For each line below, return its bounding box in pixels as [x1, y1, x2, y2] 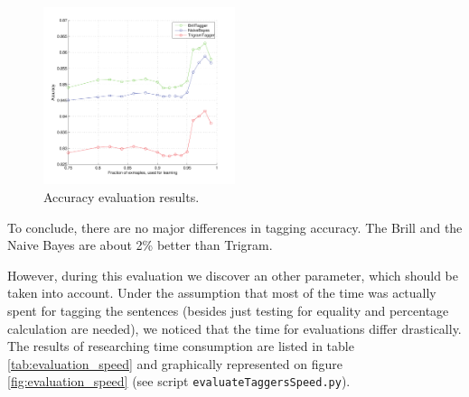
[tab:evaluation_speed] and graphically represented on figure [7, 354, 342, 373]
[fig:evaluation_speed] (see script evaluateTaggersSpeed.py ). [7, 372, 351, 391]
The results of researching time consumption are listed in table [7, 337, 354, 355]
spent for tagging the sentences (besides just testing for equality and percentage [7, 301, 449, 320]
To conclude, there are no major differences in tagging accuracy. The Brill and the [7, 217, 463, 236]
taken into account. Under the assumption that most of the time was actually [7, 283, 436, 302]
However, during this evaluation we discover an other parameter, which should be [7, 265, 459, 284]
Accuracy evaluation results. [43, 188, 200, 207]
